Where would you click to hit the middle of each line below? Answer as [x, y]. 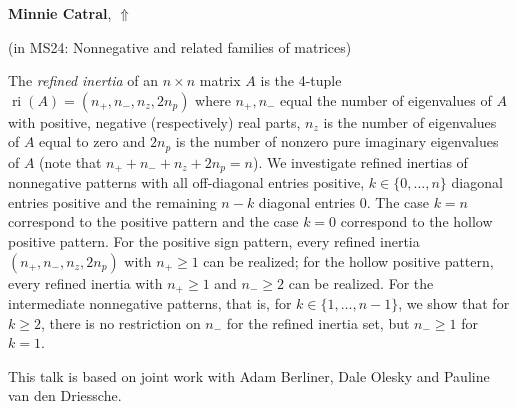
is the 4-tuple [301, 80]
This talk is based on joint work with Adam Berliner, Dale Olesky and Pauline [249, 375]
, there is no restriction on [120, 322]
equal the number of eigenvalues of [386, 99]
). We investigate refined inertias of [360, 161]
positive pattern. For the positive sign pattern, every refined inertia [214, 241]
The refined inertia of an [83, 80]
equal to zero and [92, 141]
